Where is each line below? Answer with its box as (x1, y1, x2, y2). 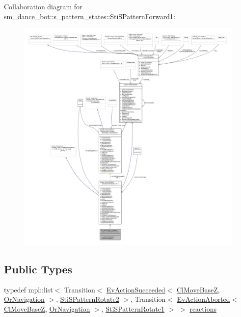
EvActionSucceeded (107, 284, 165, 294)
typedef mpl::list (4, 284, 53, 294)
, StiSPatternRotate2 (56, 294, 119, 304)
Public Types (4, 261, 73, 276)
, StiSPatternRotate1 (101, 303, 165, 314)
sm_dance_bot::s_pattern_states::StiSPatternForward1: (4, 11, 175, 21)
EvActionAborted (177, 294, 230, 304)
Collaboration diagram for (4, 1, 82, 11)
